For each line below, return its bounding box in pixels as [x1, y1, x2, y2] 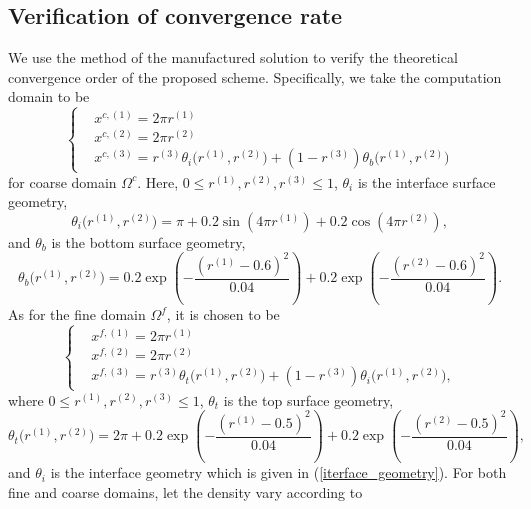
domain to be [8, 86, 90, 107]
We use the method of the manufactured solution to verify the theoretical [8, 47, 458, 68]
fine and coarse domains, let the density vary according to [8, 481, 363, 502]
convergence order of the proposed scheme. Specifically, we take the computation [8, 66, 502, 87]
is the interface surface [357, 171, 496, 192]
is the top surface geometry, [223, 389, 394, 410]
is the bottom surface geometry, [51, 231, 246, 252]
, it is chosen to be [166, 304, 280, 325]
